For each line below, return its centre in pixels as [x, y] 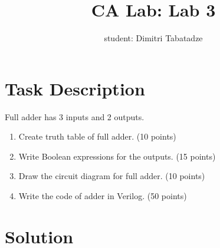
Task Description [75, 88]
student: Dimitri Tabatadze [153, 38]
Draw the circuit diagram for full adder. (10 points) [112, 176]
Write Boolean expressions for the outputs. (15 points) [117, 156]
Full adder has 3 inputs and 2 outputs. [75, 116]
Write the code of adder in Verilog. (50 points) [103, 196]
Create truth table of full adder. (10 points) [97, 136]
